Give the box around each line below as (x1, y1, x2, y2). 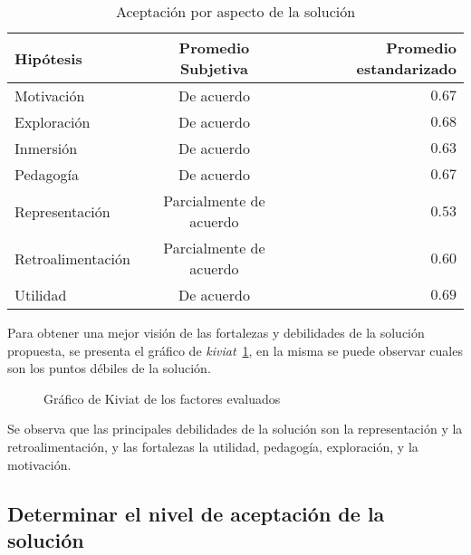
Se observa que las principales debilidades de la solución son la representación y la (7, 419, 463, 438)
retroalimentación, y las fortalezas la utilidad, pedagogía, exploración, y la (7, 436, 418, 455)
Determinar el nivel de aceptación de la (7, 499, 385, 527)
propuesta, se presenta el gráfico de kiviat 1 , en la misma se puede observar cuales (7, 340, 463, 359)
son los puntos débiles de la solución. (7, 359, 211, 378)
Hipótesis (14, 47, 82, 69)
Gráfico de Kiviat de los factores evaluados (43, 388, 281, 407)
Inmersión (14, 138, 78, 158)
